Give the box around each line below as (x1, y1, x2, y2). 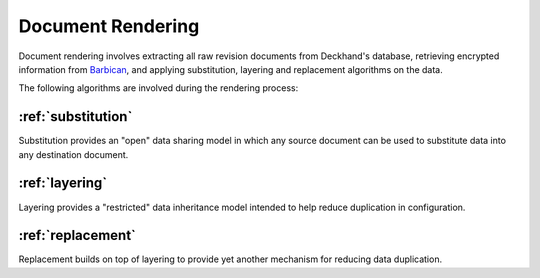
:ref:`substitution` (18, 108, 133, 125)
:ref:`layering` (18, 175, 108, 192)
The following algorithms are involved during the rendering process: (18, 82, 299, 94)
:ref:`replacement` (18, 227, 137, 244)
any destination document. (18, 148, 129, 160)
